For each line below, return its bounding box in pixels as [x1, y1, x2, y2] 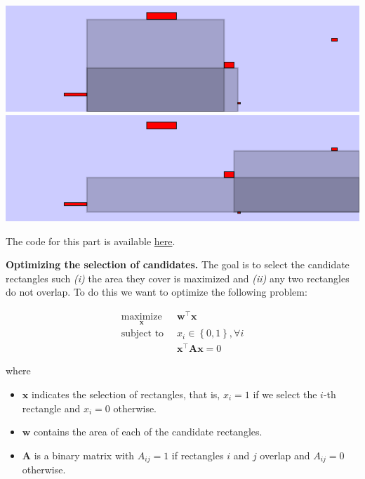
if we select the [253, 387, 317, 401]
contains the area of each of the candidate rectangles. [34, 424, 263, 439]
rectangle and [22, 400, 81, 415]
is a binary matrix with [34, 447, 135, 462]
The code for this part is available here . [6, 233, 175, 248]
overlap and [260, 447, 310, 462]
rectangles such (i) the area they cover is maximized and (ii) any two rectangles [6, 270, 350, 285]
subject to [121, 329, 164, 339]
